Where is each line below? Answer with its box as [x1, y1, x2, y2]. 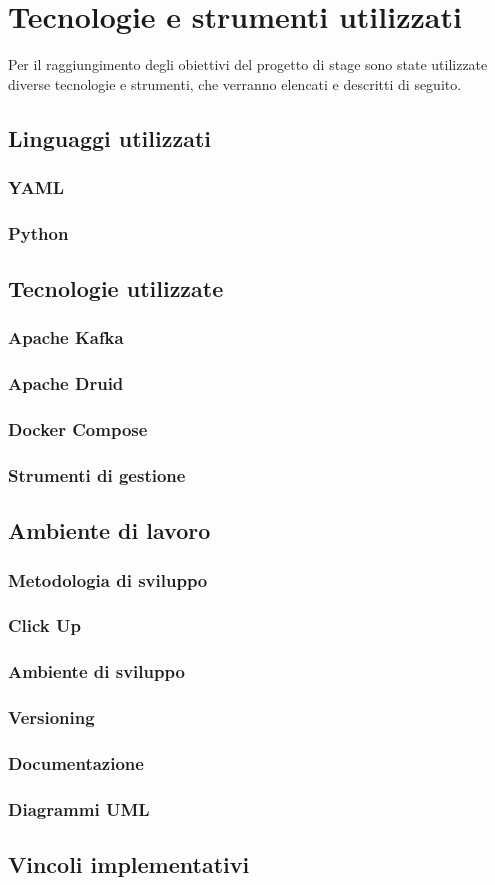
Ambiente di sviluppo [8, 659, 185, 684]
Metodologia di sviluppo [8, 567, 208, 592]
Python [8, 220, 69, 245]
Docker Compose [8, 417, 148, 442]
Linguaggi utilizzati [8, 122, 211, 153]
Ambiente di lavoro [8, 515, 211, 546]
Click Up [8, 613, 81, 638]
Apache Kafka [8, 325, 124, 350]
